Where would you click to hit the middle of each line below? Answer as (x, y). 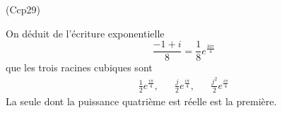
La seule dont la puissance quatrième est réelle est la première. (141, 101)
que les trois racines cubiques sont (79, 67)
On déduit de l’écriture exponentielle (85, 33)
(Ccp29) (23, 9)
